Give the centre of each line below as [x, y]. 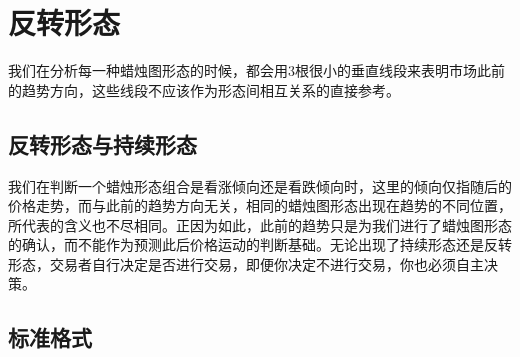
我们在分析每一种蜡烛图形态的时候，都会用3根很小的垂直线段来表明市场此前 [256, 70]
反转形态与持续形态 [102, 143]
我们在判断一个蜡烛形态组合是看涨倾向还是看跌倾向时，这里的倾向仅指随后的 [260, 185]
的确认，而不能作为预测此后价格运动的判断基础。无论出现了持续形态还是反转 [260, 244]
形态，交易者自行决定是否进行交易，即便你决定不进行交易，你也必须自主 [246, 263]
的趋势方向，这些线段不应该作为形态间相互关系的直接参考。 [204, 89]
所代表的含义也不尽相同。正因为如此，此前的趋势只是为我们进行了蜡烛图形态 [260, 224]
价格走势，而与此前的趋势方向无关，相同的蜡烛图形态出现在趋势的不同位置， [260, 205]
